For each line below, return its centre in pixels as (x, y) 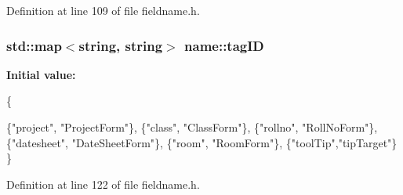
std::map (34, 45)
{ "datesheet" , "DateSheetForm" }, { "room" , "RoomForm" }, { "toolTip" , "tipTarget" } (202, 142)
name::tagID (224, 45)
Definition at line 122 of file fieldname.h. (103, 184)
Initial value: (41, 74)
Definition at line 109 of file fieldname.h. (103, 10)
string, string (121, 45)
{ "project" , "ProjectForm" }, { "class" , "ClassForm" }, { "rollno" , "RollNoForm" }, (192, 127)
